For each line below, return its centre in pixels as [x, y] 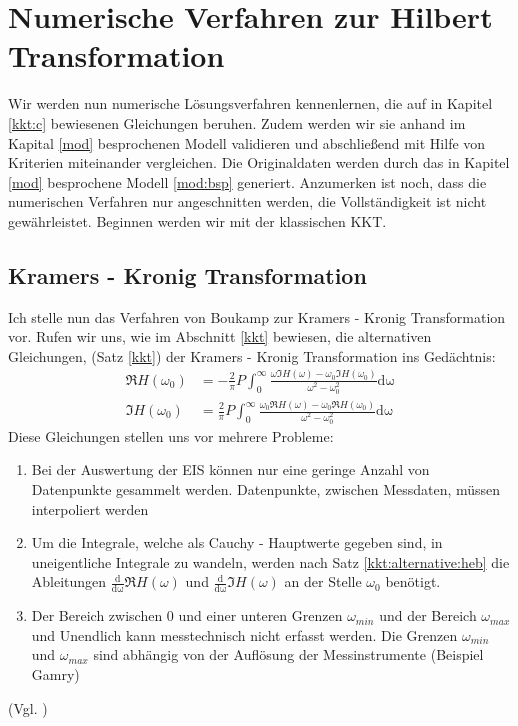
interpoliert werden [90, 508]
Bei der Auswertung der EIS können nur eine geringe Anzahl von [230, 469]
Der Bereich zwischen [97, 615]
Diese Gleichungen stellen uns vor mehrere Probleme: [171, 435]
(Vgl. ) [28, 707]
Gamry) [55, 674]
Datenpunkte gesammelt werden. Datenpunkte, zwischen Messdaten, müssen [266, 489]
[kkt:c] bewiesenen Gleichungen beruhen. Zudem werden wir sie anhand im [237, 122]
